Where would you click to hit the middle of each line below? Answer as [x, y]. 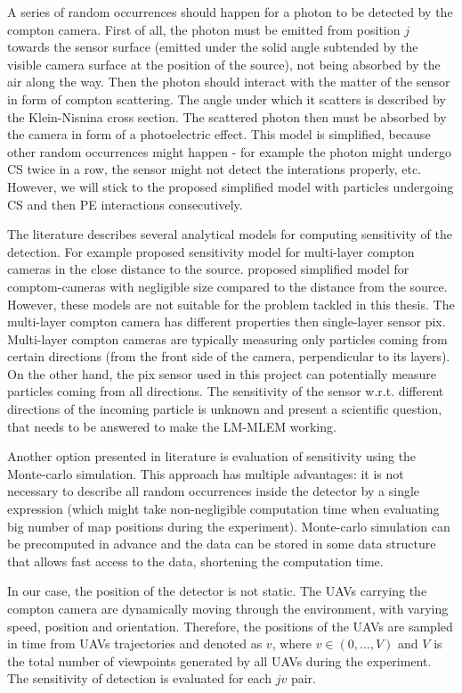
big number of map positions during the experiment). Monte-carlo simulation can [229, 526]
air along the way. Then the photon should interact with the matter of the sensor [229, 82]
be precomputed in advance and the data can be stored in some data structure [222, 544]
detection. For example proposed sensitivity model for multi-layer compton [211, 251]
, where [292, 643]
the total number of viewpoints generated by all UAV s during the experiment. [219, 660]
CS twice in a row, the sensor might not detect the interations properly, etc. [215, 169]
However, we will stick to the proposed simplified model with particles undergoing [231, 186]
